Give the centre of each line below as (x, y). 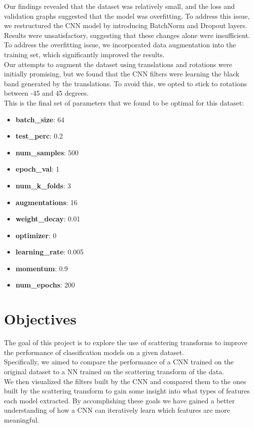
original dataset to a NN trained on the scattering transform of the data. (114, 371)
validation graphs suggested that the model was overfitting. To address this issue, (127, 16)
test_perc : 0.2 (39, 136)
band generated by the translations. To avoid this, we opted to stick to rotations (126, 83)
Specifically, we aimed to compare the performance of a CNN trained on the (119, 362)
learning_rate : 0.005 (50, 252)
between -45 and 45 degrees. (46, 93)
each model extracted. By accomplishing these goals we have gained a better (119, 400)
